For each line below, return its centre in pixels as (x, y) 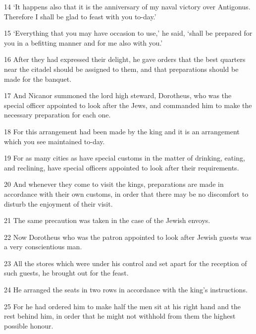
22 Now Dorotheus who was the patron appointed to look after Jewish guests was (128, 237)
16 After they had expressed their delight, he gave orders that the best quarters (125, 59)
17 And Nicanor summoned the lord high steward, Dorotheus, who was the (118, 95)
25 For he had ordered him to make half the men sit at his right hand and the (123, 306)
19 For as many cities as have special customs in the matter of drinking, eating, (125, 158)
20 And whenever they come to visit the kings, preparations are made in (114, 184)
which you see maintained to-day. (54, 141)
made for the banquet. (38, 79)
